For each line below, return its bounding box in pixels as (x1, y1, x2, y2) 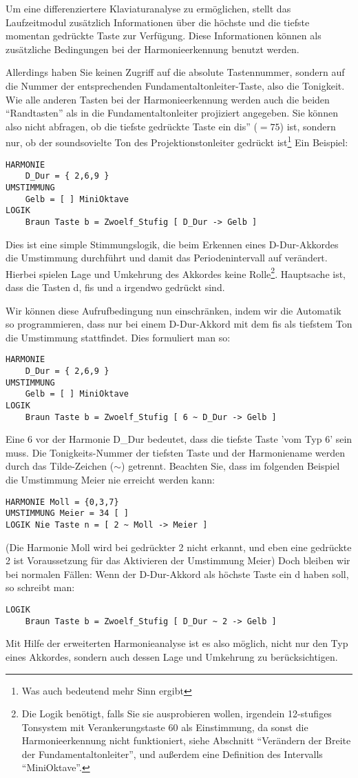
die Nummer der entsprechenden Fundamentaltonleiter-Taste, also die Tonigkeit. (6, 78, 345, 92)
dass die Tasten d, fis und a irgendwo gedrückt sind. (6, 279, 225, 294)
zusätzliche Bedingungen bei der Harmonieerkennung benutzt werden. (6, 41, 299, 56)
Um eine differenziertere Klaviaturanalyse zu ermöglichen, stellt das (6, 1, 291, 15)
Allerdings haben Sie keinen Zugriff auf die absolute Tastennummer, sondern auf (6, 65, 345, 79)
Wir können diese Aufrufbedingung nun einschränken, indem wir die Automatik (6, 303, 341, 317)
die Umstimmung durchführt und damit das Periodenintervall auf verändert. (6, 250, 328, 265)
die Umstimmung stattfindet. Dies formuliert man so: (6, 330, 231, 344)
